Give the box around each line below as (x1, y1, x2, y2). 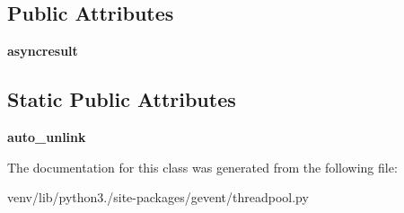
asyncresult (7, 41, 78, 60)
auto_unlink (7, 128, 86, 146)
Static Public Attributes (7, 85, 236, 113)
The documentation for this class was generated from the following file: (7, 157, 398, 176)
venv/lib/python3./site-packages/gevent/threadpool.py (7, 188, 309, 207)
